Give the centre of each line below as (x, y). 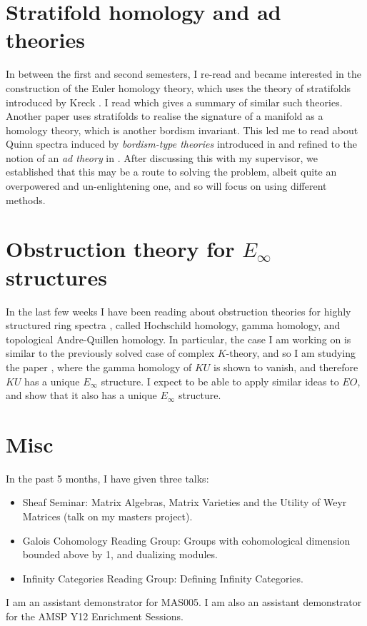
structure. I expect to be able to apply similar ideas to (220, 381)
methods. (26, 200)
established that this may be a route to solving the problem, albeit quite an (171, 172)
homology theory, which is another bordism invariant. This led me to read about (182, 130)
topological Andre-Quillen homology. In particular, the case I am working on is (179, 339)
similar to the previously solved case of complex (110, 353)
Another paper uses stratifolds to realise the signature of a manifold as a (165, 116)
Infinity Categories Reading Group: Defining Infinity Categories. (163, 578)
